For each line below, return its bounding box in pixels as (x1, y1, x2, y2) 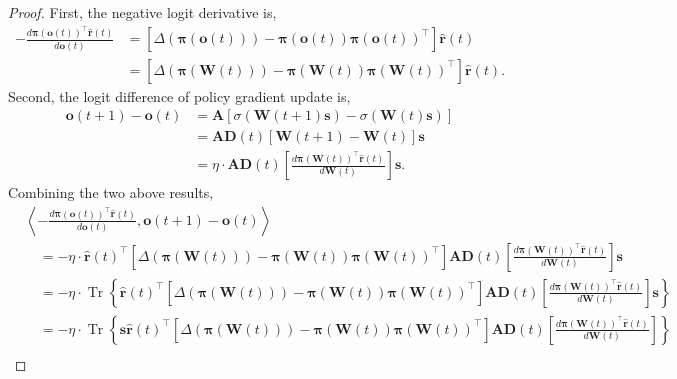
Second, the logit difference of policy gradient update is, (8, 85, 351, 106)
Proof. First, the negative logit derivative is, (8, 2, 277, 22)
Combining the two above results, (8, 182, 214, 203)
